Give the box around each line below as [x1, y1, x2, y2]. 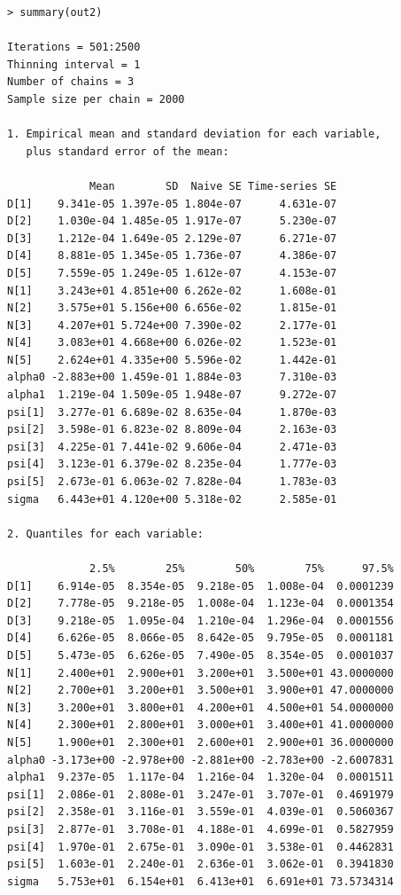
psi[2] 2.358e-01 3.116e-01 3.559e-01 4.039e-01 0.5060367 [7, 805, 394, 819]
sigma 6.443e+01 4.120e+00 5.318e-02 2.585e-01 [7, 492, 337, 506]
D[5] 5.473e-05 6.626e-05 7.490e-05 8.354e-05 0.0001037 [7, 648, 394, 662]
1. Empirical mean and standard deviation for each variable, [7, 128, 382, 141]
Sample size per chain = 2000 [7, 92, 185, 106]
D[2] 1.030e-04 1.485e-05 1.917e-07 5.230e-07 [7, 215, 337, 228]
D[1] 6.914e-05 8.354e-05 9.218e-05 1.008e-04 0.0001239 [7, 579, 394, 593]
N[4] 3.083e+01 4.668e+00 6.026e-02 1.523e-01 [7, 336, 337, 349]
